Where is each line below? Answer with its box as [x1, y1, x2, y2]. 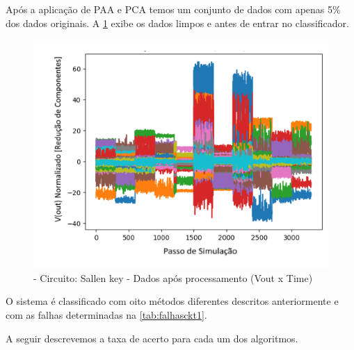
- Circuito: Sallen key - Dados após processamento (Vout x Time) [33, 270, 313, 285]
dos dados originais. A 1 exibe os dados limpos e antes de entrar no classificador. [6, 15, 349, 30]
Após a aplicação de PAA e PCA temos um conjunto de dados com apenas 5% [6, 2, 341, 16]
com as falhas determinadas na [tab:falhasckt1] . [6, 307, 207, 322]
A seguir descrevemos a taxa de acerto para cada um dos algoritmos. [6, 331, 298, 345]
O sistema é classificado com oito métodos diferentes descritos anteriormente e [6, 294, 339, 308]
